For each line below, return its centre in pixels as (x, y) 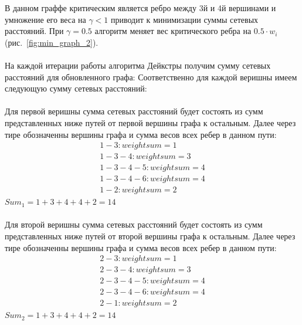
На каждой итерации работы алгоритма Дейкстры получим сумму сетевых (138, 65)
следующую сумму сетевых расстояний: (76, 88)
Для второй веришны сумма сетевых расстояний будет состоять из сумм (134, 224)
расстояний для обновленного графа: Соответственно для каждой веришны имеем (151, 77)
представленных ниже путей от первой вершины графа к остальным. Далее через (150, 122)
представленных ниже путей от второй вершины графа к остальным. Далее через (150, 236)
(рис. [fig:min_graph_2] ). (52, 42)
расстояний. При (34, 31)
